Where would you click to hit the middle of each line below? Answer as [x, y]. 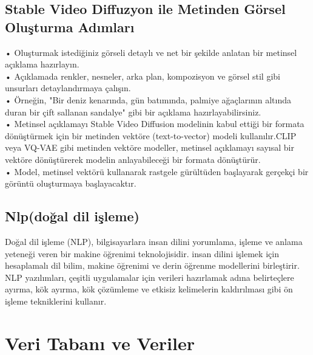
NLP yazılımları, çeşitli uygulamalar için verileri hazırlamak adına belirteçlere [150, 277]
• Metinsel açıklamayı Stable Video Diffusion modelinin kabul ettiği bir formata [155, 124]
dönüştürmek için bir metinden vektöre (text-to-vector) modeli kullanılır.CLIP [151, 135]
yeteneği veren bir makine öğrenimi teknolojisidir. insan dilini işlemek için [142, 253]
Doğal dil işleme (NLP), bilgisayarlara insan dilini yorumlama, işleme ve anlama [154, 241]
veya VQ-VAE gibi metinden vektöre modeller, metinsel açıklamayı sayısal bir [150, 147]
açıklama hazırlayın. [42, 64]
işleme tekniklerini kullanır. [56, 301]
